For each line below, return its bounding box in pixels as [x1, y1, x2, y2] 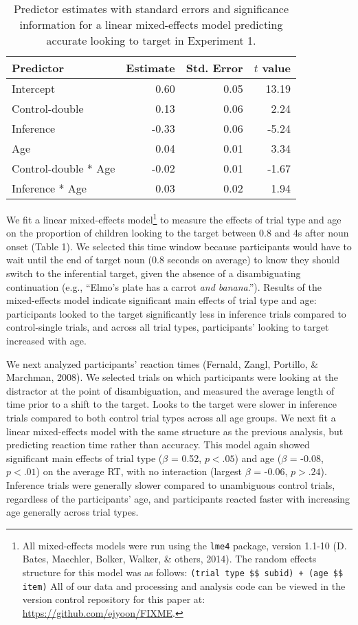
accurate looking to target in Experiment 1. [46, 32, 256, 48]
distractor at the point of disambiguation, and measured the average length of [6, 383, 335, 397]
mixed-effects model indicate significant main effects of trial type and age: [6, 293, 317, 307]
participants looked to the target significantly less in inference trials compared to [6, 306, 346, 320]
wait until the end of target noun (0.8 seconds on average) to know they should [6, 252, 340, 267]
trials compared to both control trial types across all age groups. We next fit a [6, 410, 336, 424]
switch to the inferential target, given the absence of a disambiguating [6, 266, 301, 281]
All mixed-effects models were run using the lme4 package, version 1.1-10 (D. [22, 538, 347, 552]
